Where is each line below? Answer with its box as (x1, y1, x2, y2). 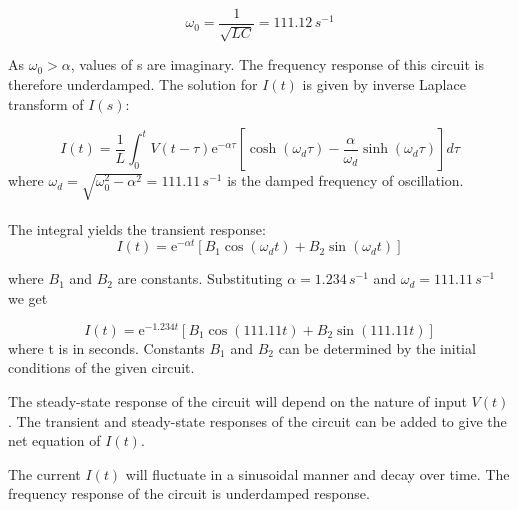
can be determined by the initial (278, 337, 476, 358)
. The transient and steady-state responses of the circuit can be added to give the (8, 410, 507, 431)
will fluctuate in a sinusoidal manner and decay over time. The (125, 463, 510, 484)
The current (8, 463, 81, 484)
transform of (8, 93, 84, 114)
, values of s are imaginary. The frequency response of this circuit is (70, 54, 484, 75)
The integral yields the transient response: (8, 218, 266, 239)
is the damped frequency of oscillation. (227, 170, 464, 191)
